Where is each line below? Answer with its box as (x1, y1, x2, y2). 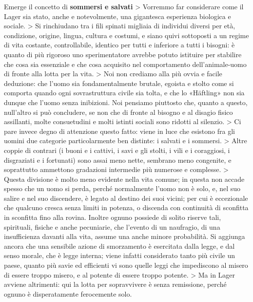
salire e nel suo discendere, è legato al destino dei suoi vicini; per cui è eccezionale (4, 193, 248, 203)
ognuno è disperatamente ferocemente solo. (4, 288, 132, 299)
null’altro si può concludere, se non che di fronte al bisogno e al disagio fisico (4, 107, 233, 117)
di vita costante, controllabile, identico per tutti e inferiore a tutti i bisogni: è (4, 40, 235, 50)
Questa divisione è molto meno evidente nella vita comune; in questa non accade (4, 173, 245, 184)
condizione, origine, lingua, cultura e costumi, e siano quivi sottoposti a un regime (4, 30, 249, 40)
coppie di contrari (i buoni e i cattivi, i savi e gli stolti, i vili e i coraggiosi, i (4, 145, 230, 155)
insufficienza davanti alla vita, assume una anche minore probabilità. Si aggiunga (4, 231, 245, 241)
